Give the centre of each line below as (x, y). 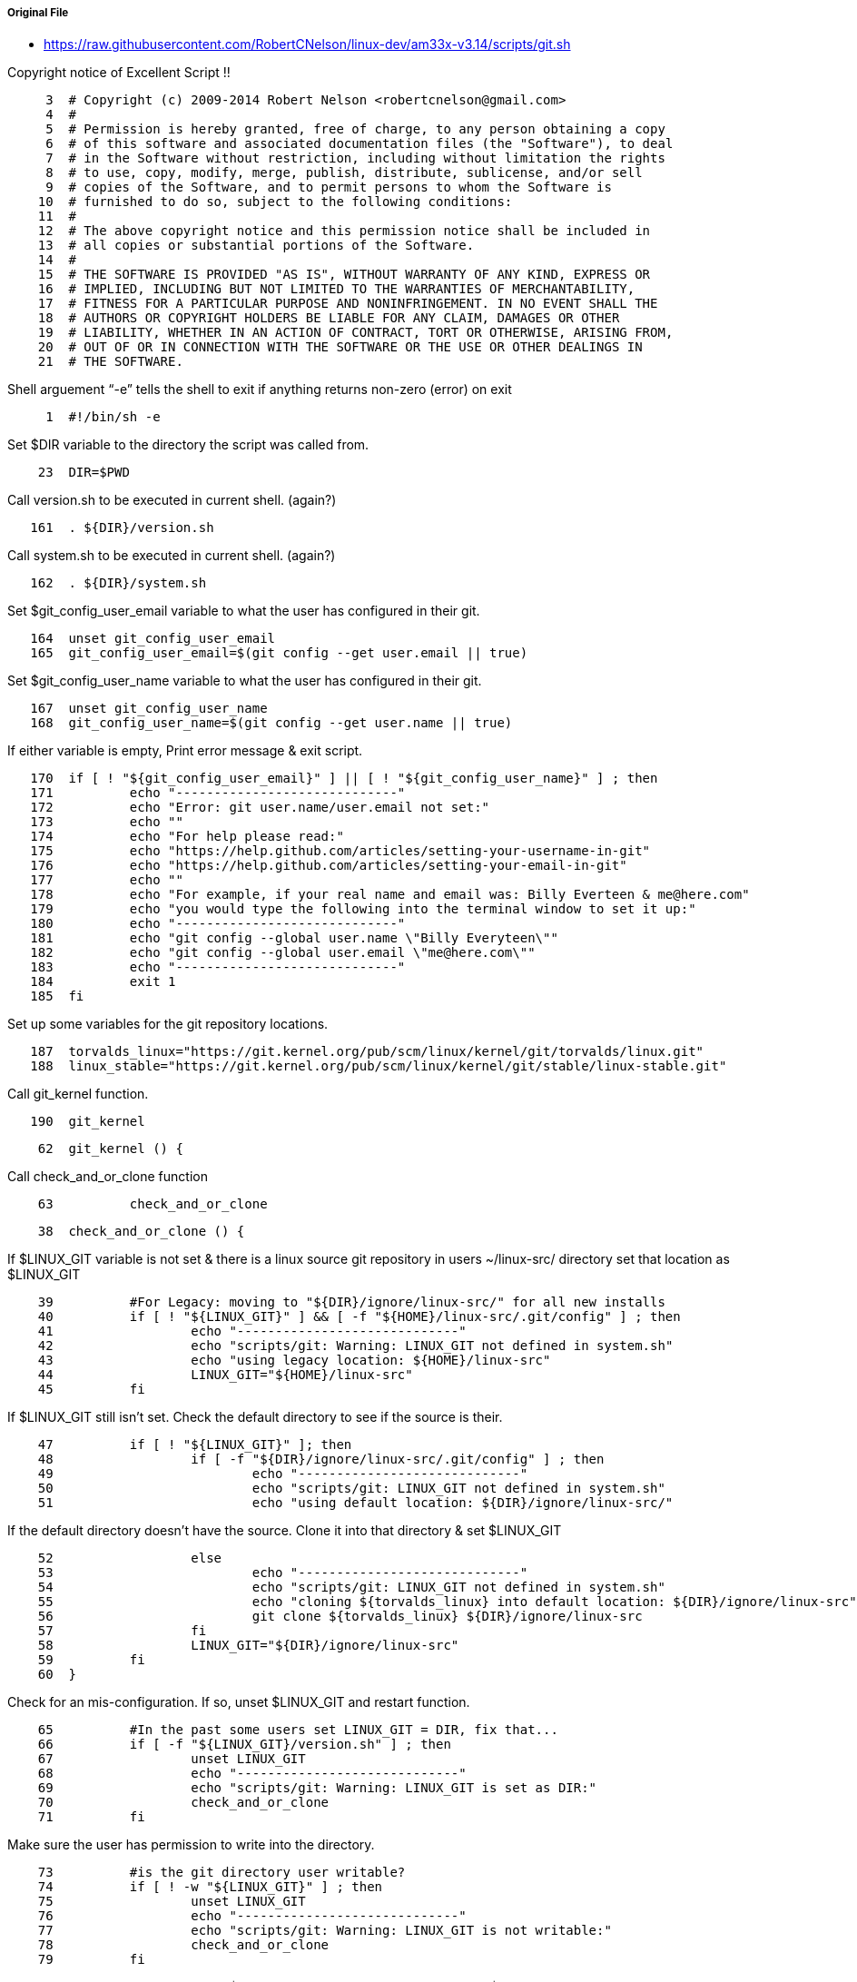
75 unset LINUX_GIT (172, 1902)
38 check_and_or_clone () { (141, 1232)
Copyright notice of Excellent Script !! (119, 73)
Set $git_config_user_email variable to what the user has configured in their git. (244, 611)
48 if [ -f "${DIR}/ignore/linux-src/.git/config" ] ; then (321, 1459)
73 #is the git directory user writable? (222, 1873)
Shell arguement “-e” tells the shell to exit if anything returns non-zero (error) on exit (260, 389)
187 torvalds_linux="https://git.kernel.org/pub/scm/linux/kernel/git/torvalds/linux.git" (367, 1052)
